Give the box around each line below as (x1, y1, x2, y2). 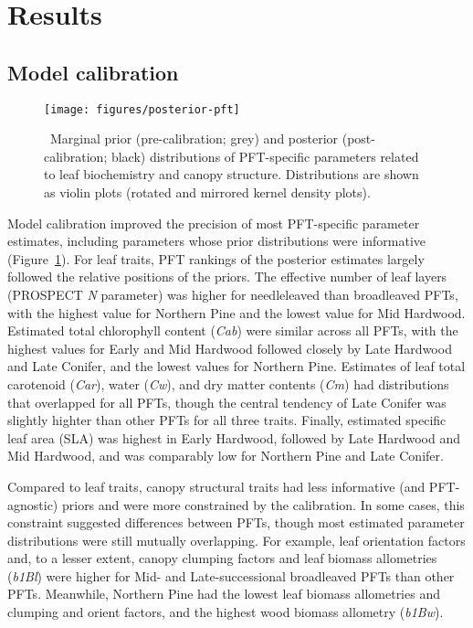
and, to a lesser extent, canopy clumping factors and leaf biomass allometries (7, 548, 437, 568)
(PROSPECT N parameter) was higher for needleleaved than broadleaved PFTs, (7, 284, 458, 303)
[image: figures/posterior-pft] (44, 102, 240, 116)
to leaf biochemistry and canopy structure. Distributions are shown (44, 165, 419, 184)
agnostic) (7, 495, 58, 514)
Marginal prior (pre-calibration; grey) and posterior (49, 129, 339, 148)
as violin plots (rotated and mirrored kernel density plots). (44, 183, 371, 202)
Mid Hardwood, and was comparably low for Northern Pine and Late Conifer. (7, 446, 444, 465)
